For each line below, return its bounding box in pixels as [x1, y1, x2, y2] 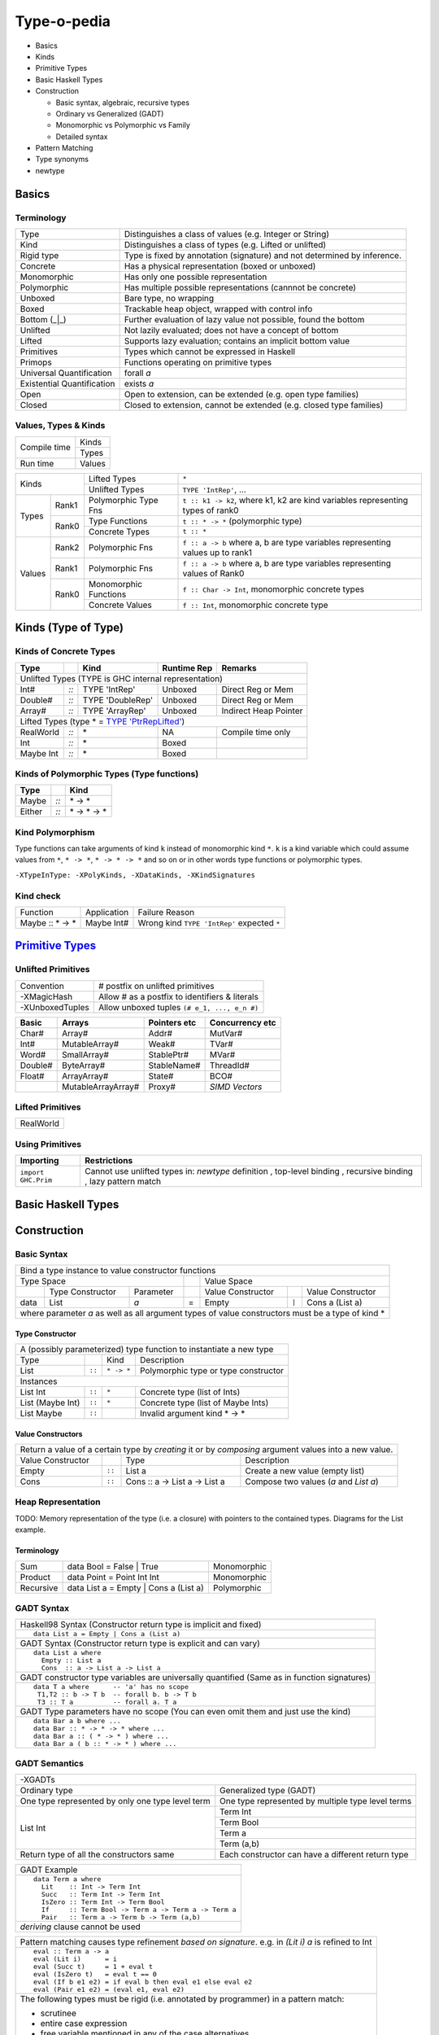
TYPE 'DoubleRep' [82, 694, 154, 706]
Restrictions [85, 1155, 133, 1166]
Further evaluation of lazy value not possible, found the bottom [124, 314, 365, 325]
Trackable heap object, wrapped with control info [124, 304, 313, 314]
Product [20, 1571, 50, 1582]
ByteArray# [61, 1059, 106, 1070]
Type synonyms [35, 155, 89, 164]
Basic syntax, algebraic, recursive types [55, 98, 190, 107]
